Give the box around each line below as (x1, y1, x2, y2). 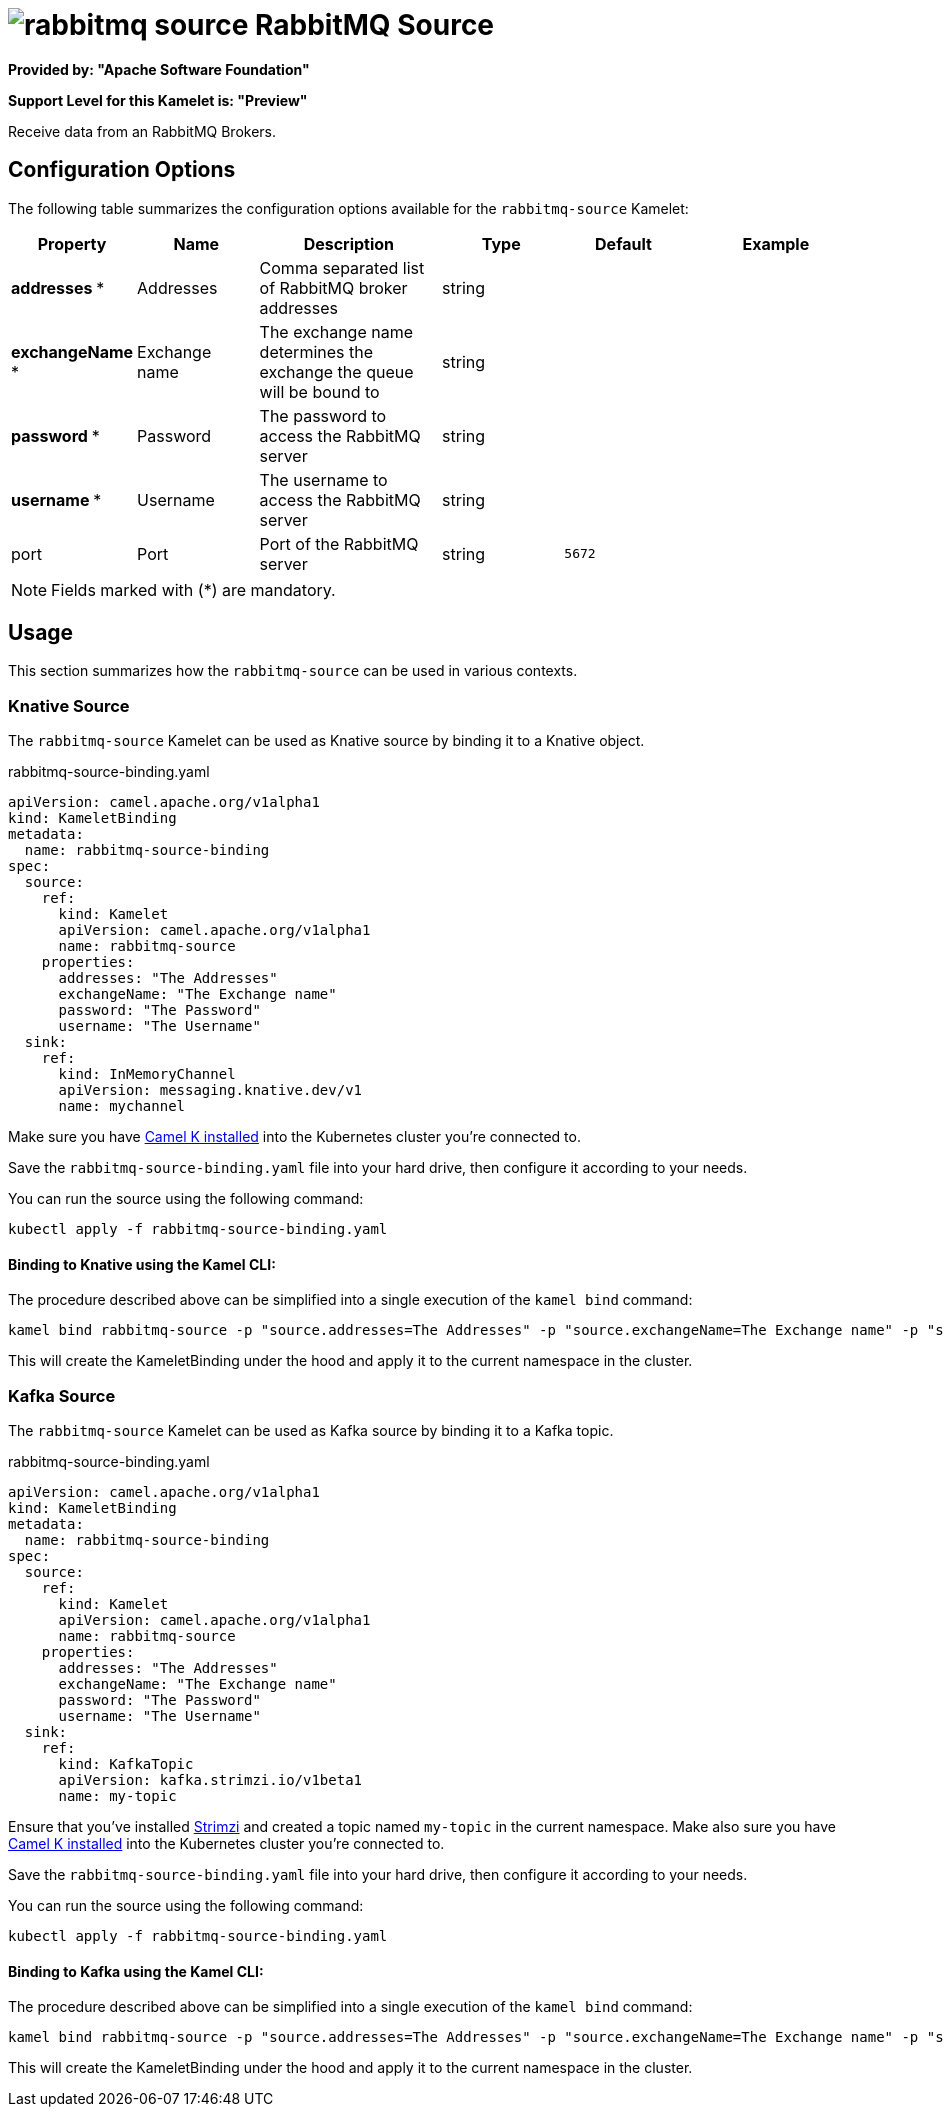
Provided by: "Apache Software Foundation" (8, 60, 310, 78)
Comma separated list (259, 257, 425, 278)
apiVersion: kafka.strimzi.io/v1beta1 (58, 1772, 363, 1789)
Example (742, 233, 810, 254)
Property (37, 233, 107, 254)
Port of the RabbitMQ (259, 533, 419, 554)
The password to (259, 405, 387, 426)
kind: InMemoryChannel (58, 1066, 236, 1083)
